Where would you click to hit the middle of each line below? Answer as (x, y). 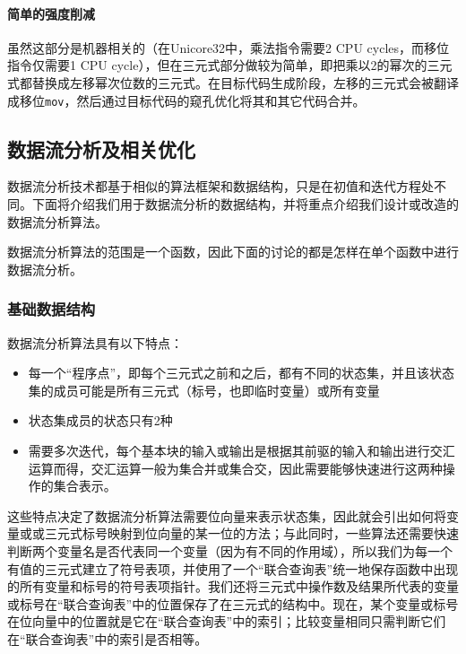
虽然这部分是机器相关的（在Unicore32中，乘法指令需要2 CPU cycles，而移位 (229, 47)
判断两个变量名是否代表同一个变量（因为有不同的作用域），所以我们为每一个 (230, 550)
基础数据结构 (52, 309)
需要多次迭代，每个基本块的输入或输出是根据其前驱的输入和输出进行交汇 (242, 450)
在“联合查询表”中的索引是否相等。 (108, 638)
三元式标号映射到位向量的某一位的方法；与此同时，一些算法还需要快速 (251, 533)
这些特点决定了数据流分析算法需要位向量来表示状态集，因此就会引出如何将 (227, 515)
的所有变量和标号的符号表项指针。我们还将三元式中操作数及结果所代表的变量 (233, 586)
